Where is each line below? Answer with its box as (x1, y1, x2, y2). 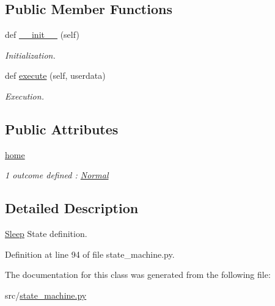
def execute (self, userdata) (5, 69, 106, 82)
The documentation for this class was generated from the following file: (5, 268, 271, 281)
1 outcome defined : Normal (5, 169, 109, 181)
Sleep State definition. (5, 227, 87, 240)
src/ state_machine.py (5, 288, 87, 301)
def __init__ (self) (5, 28, 79, 41)
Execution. (5, 89, 44, 102)
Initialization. (5, 48, 56, 61)
